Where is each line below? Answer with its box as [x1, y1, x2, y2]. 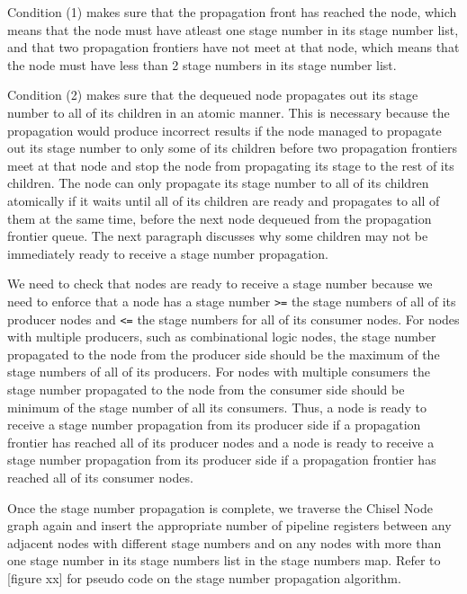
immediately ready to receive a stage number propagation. [7, 244, 328, 262]
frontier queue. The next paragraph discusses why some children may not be [7, 226, 428, 245]
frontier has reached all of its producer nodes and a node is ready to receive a [7, 432, 435, 451]
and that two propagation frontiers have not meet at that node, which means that [7, 38, 460, 57]
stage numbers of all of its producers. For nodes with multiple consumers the [7, 362, 430, 381]
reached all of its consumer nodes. [7, 467, 193, 486]
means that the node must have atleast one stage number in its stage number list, [7, 20, 459, 39]
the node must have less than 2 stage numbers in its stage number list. [7, 55, 397, 74]
